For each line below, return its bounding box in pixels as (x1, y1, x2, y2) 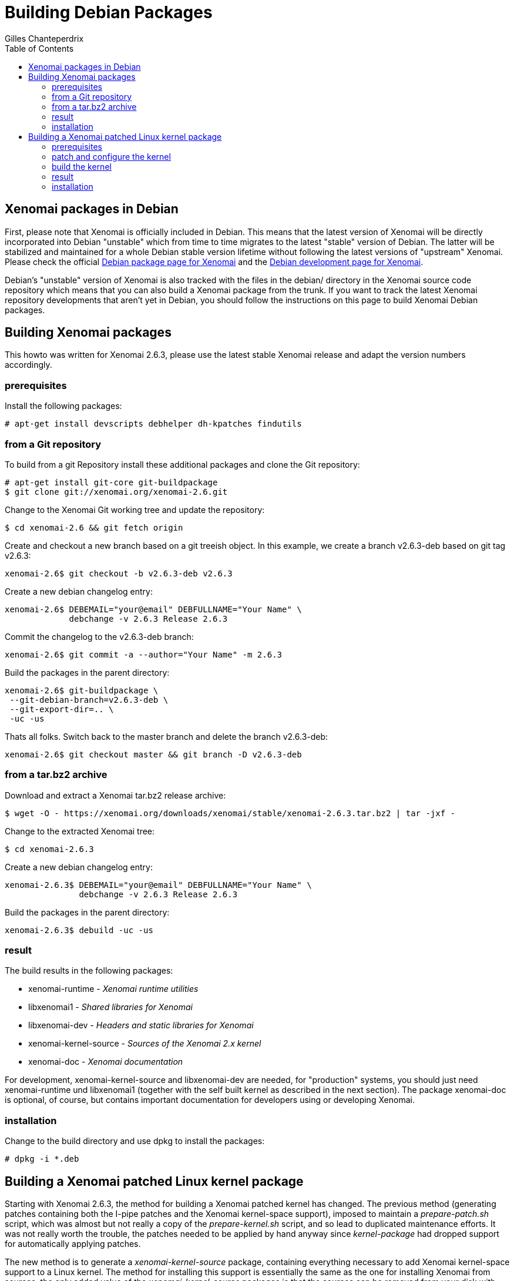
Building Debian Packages (5, 2, 213, 22)
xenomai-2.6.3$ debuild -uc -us (5, 925, 153, 935)
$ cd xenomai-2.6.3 (5, 844, 94, 854)
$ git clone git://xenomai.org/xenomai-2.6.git (5, 487, 228, 497)
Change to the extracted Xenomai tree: (5, 826, 155, 836)
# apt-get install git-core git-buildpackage (5, 477, 218, 487)
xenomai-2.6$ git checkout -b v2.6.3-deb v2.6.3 (5, 568, 233, 578)
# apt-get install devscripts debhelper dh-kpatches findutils (5, 419, 302, 429)
